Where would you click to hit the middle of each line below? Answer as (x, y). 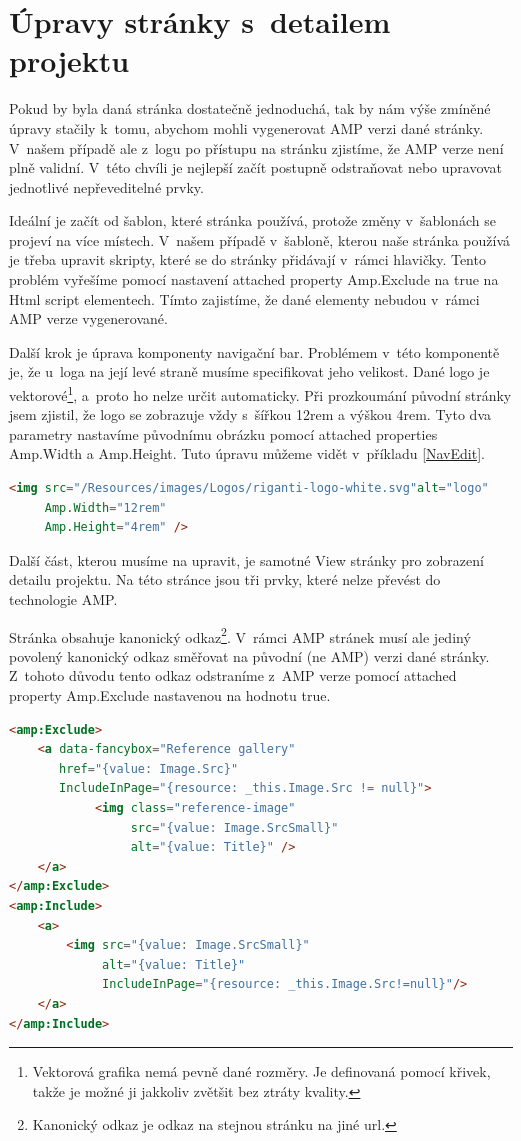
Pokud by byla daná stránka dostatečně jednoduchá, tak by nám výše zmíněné (250, 108)
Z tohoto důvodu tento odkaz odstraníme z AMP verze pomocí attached (233, 675)
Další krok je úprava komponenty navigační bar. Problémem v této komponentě (254, 351)
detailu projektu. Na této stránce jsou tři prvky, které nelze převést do (225, 579)
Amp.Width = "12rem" (105, 507)
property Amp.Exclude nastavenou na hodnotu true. (170, 695)
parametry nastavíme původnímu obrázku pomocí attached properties (223, 433)
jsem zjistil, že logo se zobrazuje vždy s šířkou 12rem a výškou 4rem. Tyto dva (250, 414)
